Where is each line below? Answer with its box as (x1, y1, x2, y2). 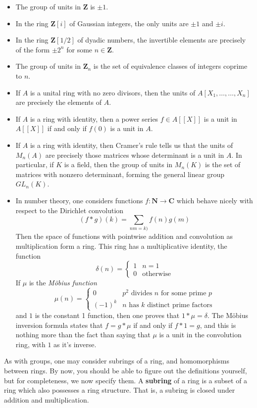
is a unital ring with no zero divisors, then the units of (30, 87, 196, 97)
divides (131, 290, 153, 297)
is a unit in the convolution (159, 329, 242, 340)
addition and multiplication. (4, 394, 89, 405)
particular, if (15, 159, 54, 170)
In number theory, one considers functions (15, 195, 143, 205)
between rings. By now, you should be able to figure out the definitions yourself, (4, 365, 247, 375)
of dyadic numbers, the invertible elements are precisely (77, 35, 246, 45)
